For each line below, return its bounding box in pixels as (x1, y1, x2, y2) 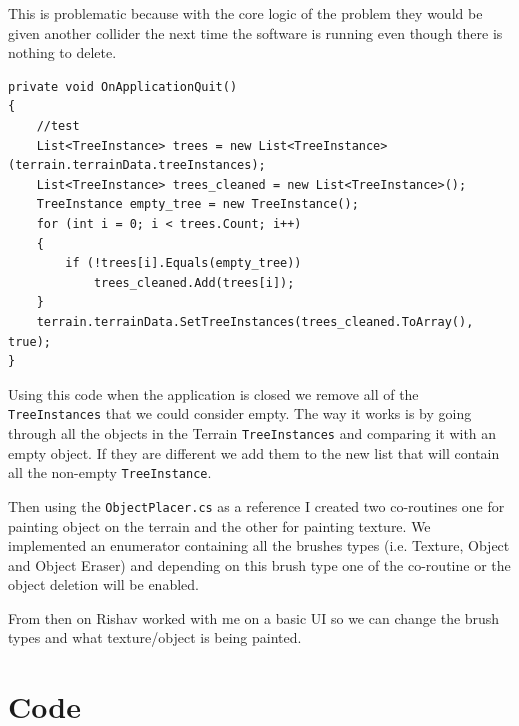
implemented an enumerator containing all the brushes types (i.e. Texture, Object (8, 535, 510, 556)
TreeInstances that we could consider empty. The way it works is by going (8, 403, 472, 424)
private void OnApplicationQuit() (8, 79, 238, 94)
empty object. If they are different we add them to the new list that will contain (8, 442, 500, 463)
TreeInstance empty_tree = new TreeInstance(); (36, 197, 359, 212)
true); (8, 334, 51, 349)
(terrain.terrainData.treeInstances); (8, 158, 266, 173)
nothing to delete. (8, 42, 117, 63)
